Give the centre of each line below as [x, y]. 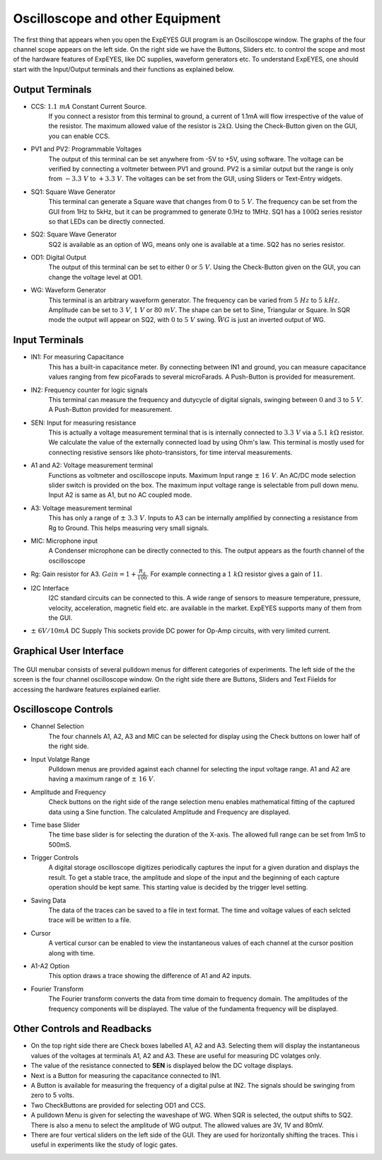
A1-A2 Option [50, 966]
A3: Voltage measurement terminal [81, 508]
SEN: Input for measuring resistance [83, 423]
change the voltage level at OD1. [95, 277]
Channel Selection [57, 726]
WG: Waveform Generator [68, 290]
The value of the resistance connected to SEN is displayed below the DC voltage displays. [162, 1066]
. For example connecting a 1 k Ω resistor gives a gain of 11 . [235, 574]
